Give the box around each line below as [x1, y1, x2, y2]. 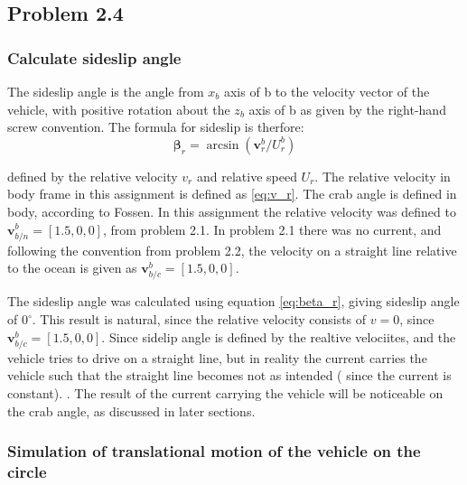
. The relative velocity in [314, 166, 451, 185]
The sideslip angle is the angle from [7, 82, 204, 100]
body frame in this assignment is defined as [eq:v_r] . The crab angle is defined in [7, 184, 457, 203]
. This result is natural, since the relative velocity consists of [32, 310, 367, 329]
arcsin [206, 138, 239, 152]
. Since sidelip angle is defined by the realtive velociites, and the [101, 327, 456, 346]
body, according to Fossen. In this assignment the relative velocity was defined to [7, 201, 456, 220]
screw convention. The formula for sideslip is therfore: [7, 117, 304, 136]
